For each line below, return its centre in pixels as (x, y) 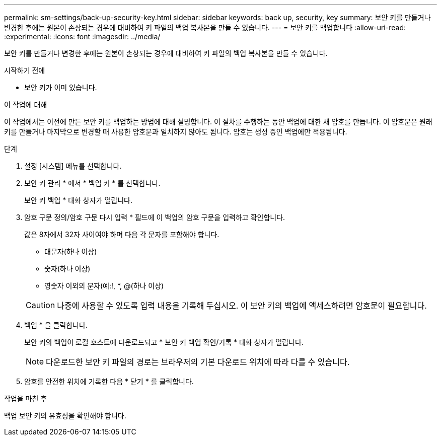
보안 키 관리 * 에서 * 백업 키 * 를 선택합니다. (92, 183)
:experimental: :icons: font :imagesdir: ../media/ (82, 36)
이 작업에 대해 (26, 104)
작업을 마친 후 (26, 398)
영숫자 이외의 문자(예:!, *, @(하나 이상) (104, 286)
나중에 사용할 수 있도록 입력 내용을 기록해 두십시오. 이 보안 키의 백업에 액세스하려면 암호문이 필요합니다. (242, 306)
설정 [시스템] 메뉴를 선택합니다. (73, 166)
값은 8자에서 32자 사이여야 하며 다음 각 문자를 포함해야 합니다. (122, 234)
